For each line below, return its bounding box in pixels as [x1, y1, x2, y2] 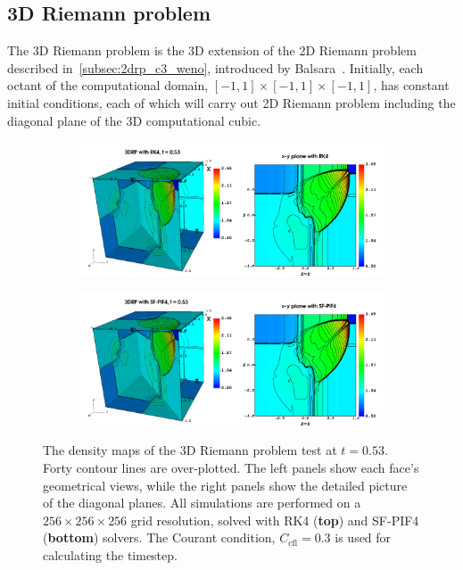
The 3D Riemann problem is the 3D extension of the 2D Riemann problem [7, 41, 417, 60]
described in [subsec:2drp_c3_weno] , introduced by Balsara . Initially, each [7, 58, 424, 77]
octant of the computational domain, [7, 76, 209, 95]
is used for [335, 528, 392, 547]
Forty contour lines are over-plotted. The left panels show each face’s [43, 458, 419, 476]
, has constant [373, 76, 450, 95]
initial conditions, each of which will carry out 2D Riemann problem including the [7, 93, 456, 112]
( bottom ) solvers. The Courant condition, [43, 528, 276, 547]
